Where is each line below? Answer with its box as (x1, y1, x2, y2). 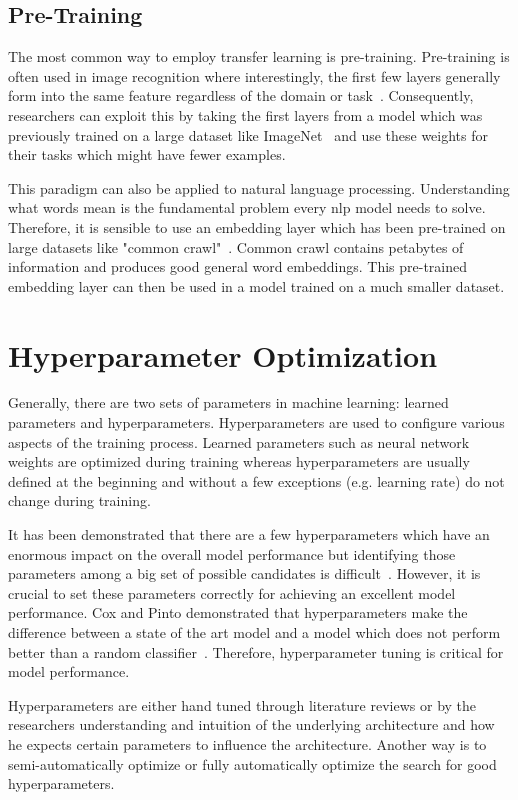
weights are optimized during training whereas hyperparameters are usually (8, 451, 470, 472)
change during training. (8, 490, 151, 511)
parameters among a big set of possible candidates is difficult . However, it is (8, 563, 481, 584)
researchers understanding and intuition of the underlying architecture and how (8, 714, 495, 735)
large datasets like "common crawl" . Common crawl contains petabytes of (8, 236, 464, 257)
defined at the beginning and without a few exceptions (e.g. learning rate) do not (8, 470, 505, 491)
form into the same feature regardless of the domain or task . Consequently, (8, 85, 474, 106)
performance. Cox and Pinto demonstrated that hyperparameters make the (8, 602, 468, 623)
